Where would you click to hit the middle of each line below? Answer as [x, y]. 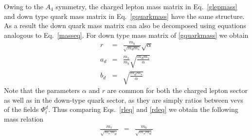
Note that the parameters [42, 90]
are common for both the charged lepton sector [177, 90]
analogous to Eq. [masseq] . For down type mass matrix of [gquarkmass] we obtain [126, 35]
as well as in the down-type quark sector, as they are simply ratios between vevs [124, 100]
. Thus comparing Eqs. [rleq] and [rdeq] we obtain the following [143, 109]
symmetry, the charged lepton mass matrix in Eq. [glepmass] [146, 6]
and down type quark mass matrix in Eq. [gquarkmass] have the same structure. [124, 16]
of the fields [21, 109]
